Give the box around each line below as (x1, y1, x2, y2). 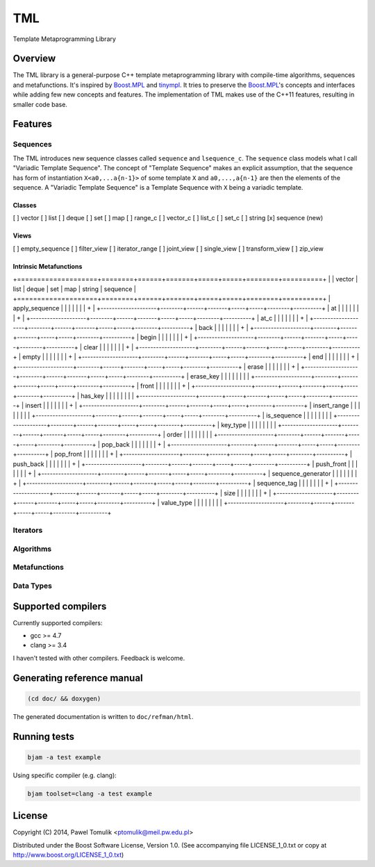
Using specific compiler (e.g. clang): (12, 771, 117, 779)
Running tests (12, 730, 75, 743)
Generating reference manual (12, 672, 143, 684)
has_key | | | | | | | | (81, 391, 135, 399)
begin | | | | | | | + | (140, 333, 192, 342)
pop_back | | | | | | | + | (101, 440, 166, 448)
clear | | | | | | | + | (83, 342, 134, 351)
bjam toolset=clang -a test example (27, 789, 153, 798)
